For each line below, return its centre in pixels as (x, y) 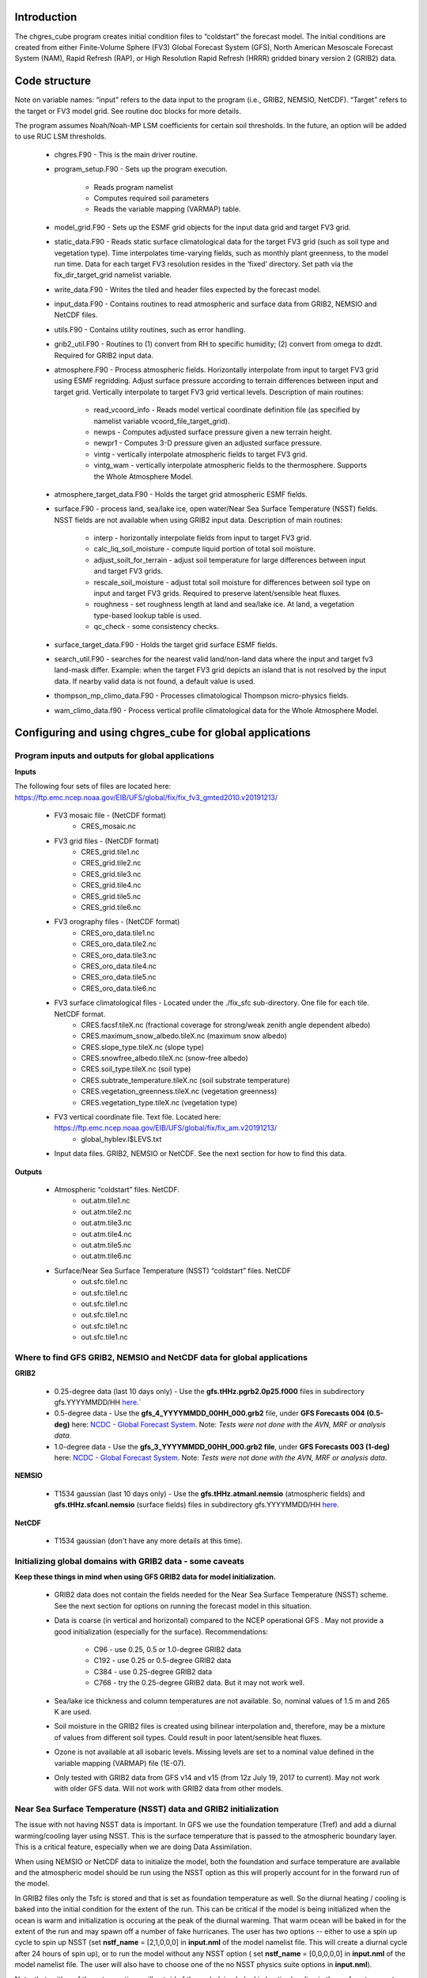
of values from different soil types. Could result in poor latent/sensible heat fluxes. (188, 1737)
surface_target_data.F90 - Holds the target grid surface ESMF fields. (166, 644)
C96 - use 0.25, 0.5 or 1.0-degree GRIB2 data (167, 1649)
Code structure (53, 81)
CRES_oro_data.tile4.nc (119, 966)
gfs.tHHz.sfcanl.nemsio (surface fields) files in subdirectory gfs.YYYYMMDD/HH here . (196, 1505)
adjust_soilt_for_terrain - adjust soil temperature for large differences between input (230, 560)
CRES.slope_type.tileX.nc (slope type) (143, 1047)
